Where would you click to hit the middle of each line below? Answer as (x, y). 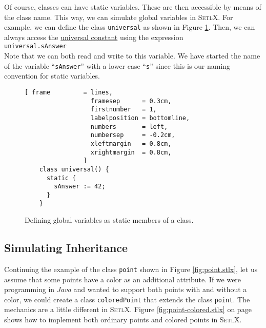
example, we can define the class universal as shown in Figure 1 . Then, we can (130, 27)
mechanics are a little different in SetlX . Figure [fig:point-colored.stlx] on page (128, 309)
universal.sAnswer (35, 46)
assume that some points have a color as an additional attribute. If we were (123, 279)
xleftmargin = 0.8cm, (131, 143)
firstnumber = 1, (124, 110)
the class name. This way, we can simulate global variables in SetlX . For (119, 17)
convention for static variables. (52, 76)
